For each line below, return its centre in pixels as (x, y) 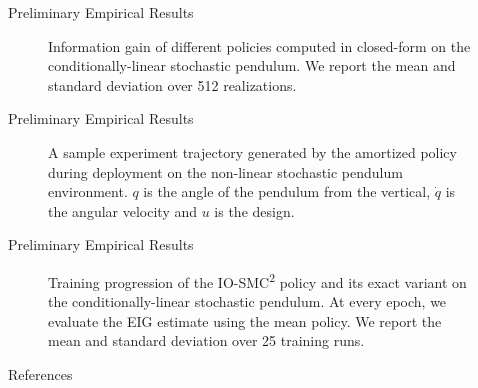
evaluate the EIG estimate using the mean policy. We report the (245, 320)
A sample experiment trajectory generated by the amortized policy (252, 151)
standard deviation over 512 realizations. (172, 84)
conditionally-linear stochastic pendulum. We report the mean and (252, 65)
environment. (88, 191)
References (40, 373)
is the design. (254, 210)
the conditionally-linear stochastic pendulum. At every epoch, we (247, 301)
